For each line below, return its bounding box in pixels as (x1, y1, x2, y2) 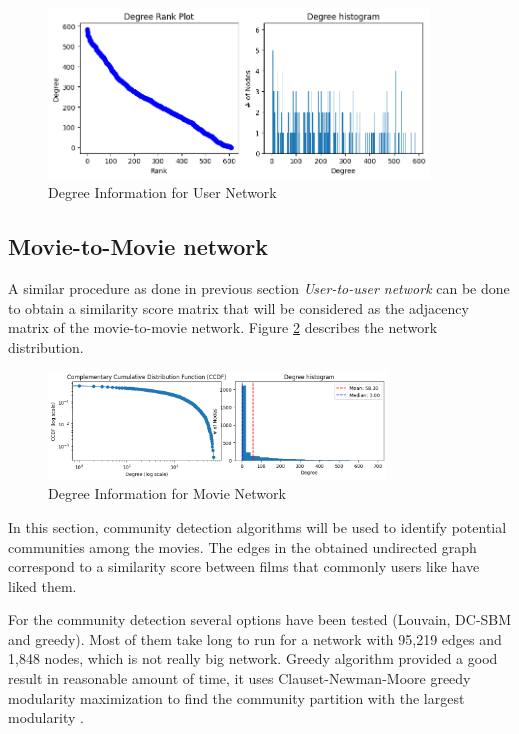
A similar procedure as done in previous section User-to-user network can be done (8, 278, 510, 299)
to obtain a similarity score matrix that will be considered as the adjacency (8, 297, 469, 318)
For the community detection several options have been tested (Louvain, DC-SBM (8, 609, 512, 630)
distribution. (8, 336, 84, 357)
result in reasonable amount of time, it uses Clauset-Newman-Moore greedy (8, 668, 471, 689)
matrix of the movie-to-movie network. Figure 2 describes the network (8, 317, 438, 338)
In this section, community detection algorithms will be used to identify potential (8, 516, 507, 537)
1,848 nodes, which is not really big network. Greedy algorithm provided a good (8, 648, 498, 669)
